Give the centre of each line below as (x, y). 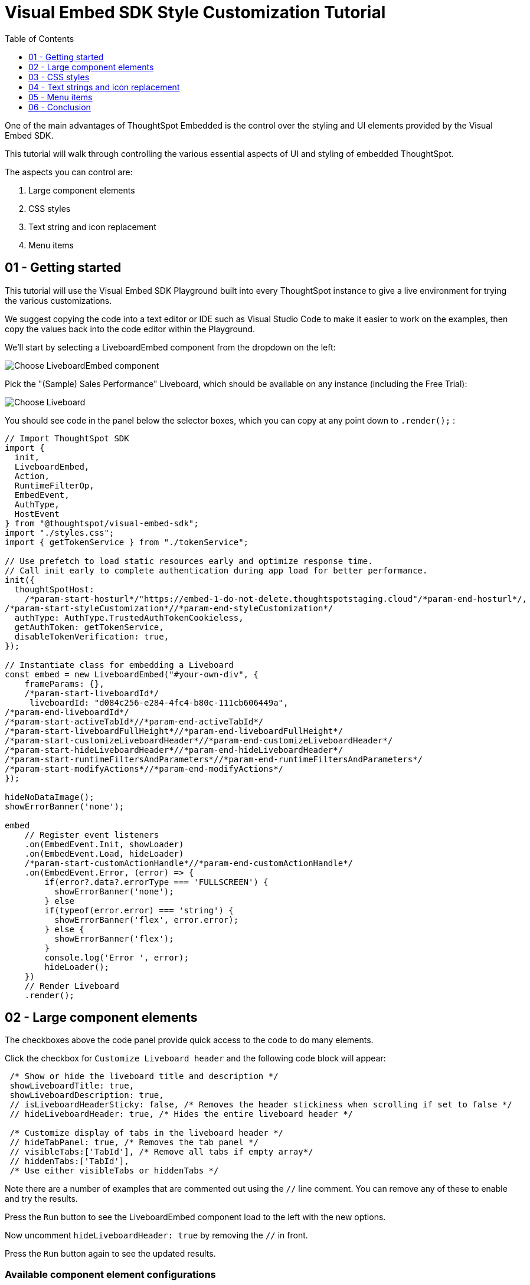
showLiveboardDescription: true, (87, 1095)
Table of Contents (40, 38)
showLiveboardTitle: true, (72, 1086)
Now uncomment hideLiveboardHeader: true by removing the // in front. (156, 1235)
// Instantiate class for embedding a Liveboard (119, 665)
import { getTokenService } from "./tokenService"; (127, 542)
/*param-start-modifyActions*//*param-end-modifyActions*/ (144, 768)
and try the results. (41, 1199)
